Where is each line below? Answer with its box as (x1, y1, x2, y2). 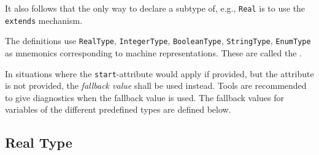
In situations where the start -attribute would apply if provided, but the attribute (5, 67, 314, 80)
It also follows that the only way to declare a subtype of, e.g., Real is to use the (5, 2, 306, 14)
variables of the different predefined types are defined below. (5, 103, 231, 116)
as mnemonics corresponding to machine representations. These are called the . (5, 46, 302, 59)
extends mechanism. (5, 13, 83, 26)
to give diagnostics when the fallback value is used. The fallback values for (5, 91, 285, 104)
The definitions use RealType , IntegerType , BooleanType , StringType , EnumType (5, 34, 311, 47)
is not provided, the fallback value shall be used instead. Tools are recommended (5, 79, 307, 92)
